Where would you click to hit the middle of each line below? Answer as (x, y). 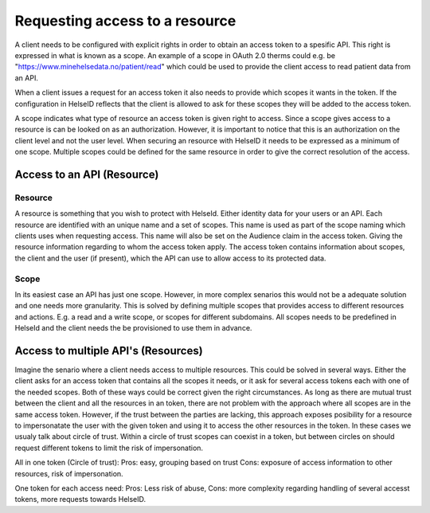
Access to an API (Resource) (87, 174)
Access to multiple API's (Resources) (109, 350)
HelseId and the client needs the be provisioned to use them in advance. (133, 328)
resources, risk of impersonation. (69, 473)
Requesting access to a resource (125, 21)
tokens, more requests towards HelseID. (80, 499)
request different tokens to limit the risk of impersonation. (109, 448)
